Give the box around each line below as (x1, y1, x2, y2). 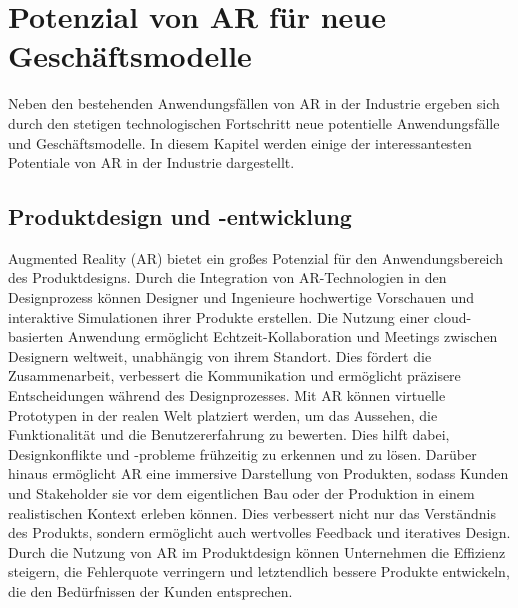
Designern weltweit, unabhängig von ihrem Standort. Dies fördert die (8, 345, 432, 366)
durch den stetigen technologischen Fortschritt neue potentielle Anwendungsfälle (8, 112, 500, 133)
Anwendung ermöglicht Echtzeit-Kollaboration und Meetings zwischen (68, 326, 498, 347)
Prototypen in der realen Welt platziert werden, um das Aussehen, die (8, 404, 438, 425)
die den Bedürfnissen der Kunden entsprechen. (8, 580, 293, 601)
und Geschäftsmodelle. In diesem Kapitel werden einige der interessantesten (8, 132, 472, 153)
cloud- (433, 306, 472, 327)
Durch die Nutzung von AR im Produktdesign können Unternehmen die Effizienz (8, 541, 506, 562)
